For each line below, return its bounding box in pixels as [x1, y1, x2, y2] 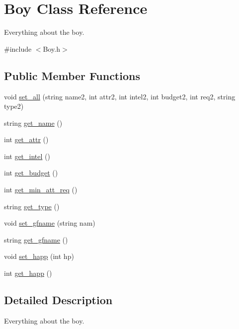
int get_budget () [4, 167, 58, 178]
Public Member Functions [4, 68, 140, 83]
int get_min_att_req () [4, 184, 78, 195]
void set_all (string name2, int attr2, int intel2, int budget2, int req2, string [4, 91, 236, 101]
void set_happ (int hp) [4, 251, 74, 261]
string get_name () [4, 117, 63, 128]
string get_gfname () [4, 234, 68, 245]
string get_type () [4, 201, 60, 211]
